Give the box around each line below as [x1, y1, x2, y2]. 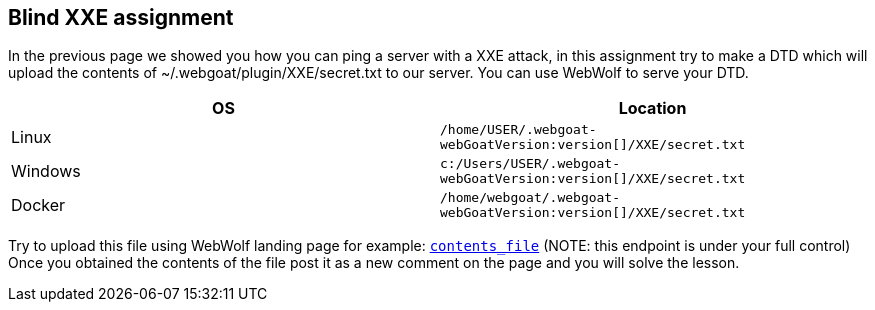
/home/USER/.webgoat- [440, 122, 597, 138]
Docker [11, 195, 66, 216]
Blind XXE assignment [8, 5, 234, 30]
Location [618, 98, 687, 119]
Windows [11, 161, 81, 182]
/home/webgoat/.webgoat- [440, 190, 621, 206]
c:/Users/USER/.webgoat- [440, 156, 621, 172]
